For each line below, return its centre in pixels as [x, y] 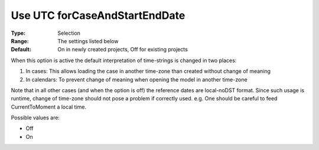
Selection [69, 33]
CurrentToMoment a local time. [49, 107]
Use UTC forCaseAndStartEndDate [98, 15]
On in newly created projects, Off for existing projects [123, 50]
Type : [18, 33]
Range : [20, 41]
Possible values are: [35, 118]
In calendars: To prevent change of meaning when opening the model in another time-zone [136, 79]
